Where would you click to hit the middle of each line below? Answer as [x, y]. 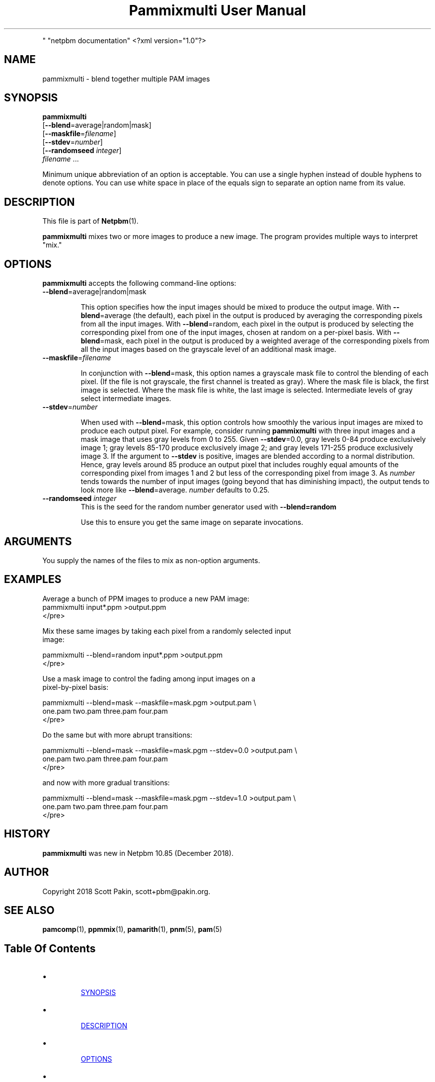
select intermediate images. [126, 399]
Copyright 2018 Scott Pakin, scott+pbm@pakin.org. [126, 891]
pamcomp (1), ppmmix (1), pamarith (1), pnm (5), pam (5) [132, 929]
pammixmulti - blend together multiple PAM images [126, 79]
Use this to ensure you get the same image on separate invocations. [192, 522]
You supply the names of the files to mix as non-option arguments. [151, 560]
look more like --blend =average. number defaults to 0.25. [175, 490]
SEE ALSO [29, 910]
